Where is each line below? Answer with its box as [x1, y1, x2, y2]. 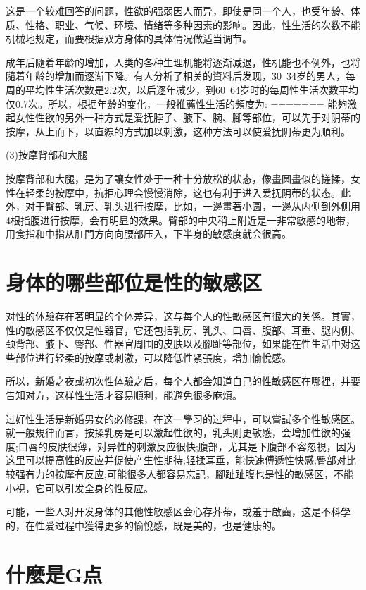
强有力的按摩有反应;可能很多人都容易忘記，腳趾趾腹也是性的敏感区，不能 [15, 466, 353, 481]
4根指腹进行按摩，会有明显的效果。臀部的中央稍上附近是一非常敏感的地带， [6, 212, 355, 227]
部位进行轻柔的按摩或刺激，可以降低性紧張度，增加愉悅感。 [15, 350, 291, 364]
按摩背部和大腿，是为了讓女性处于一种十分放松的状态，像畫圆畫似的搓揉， [6, 171, 351, 185]
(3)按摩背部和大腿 [6, 147, 87, 162]
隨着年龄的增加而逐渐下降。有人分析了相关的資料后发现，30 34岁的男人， [6, 68, 346, 83]
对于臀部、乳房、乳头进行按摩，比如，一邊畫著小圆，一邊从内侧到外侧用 [25, 199, 360, 214]
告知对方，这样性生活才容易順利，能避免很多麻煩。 [6, 388, 242, 402]
